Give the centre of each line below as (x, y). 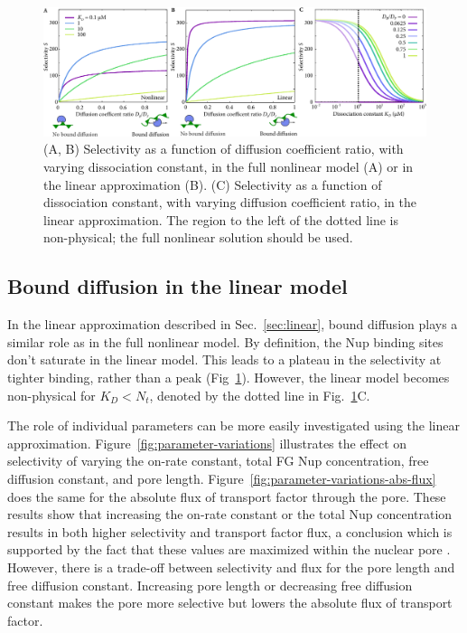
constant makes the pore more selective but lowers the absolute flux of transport (230, 603)
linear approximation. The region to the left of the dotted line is (221, 219)
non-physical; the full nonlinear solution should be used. (198, 237)
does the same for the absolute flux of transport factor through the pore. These (227, 496)
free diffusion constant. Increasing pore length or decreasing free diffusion (210, 585)
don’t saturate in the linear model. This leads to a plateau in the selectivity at (224, 359)
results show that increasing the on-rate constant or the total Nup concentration (230, 514)
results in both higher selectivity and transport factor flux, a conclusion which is (230, 531)
